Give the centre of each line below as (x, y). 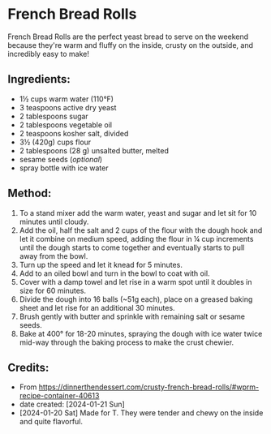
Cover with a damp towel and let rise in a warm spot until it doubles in (135, 281)
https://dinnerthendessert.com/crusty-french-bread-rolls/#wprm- (149, 387)
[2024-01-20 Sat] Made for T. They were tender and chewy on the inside (141, 413)
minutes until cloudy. (54, 221)
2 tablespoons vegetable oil (66, 125)
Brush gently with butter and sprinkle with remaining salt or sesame (132, 316)
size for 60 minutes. (53, 290)
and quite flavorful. (51, 422)
